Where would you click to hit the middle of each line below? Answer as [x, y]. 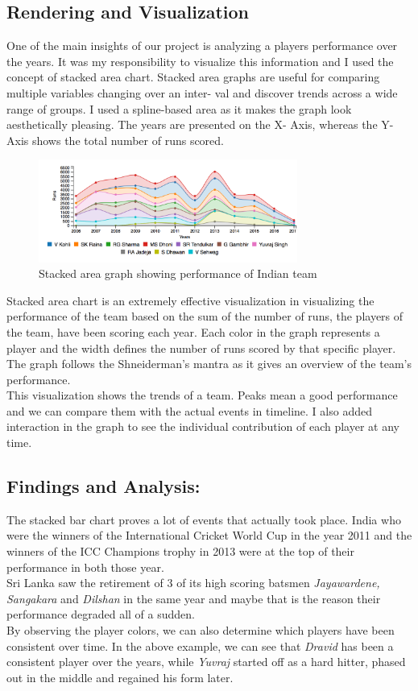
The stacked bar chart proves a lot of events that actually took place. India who [204, 519]
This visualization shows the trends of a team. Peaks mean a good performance [202, 395]
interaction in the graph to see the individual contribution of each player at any [203, 426]
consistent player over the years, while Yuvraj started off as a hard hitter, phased [206, 662]
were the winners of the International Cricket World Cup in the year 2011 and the [209, 535]
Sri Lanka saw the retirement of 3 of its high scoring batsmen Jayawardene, [193, 583]
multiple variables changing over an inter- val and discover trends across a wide [202, 92]
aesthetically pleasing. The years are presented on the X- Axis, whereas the [192, 124]
